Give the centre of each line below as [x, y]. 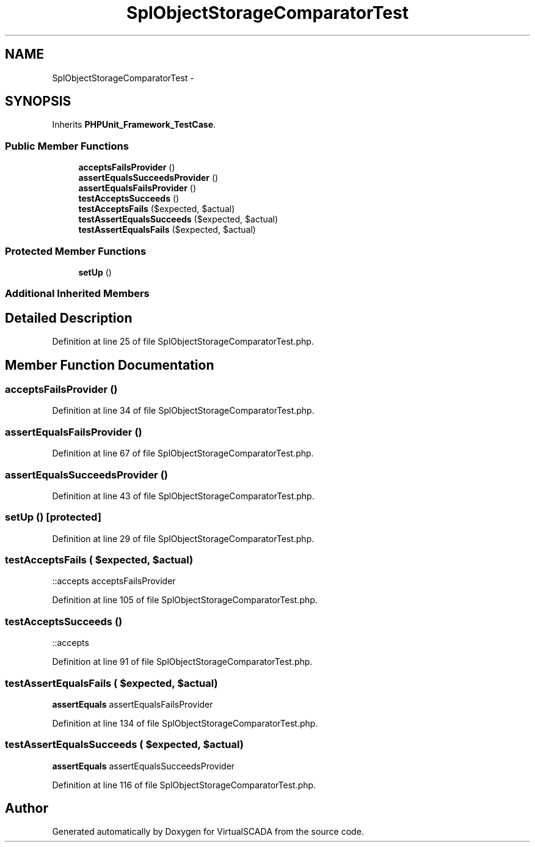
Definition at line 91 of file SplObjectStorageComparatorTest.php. [182, 662]
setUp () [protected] [53, 517]
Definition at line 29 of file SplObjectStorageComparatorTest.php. [183, 538]
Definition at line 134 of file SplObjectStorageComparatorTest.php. [185, 723]
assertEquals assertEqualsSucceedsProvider [144, 766]
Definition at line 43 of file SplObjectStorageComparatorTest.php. [183, 496]
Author [27, 809]
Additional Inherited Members [77, 294]
